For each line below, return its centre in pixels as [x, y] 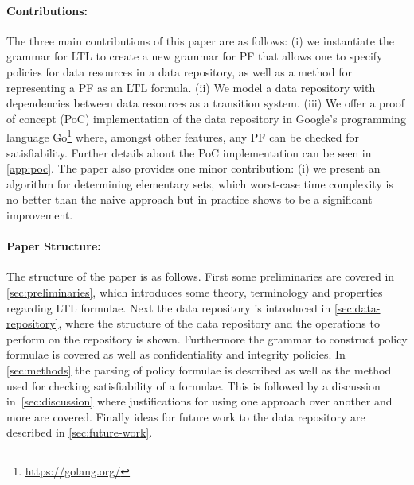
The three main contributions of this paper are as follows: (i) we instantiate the [201, 40]
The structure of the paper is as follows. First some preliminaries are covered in [201, 276]
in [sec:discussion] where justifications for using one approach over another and [199, 401]
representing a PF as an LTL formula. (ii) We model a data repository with [191, 87]
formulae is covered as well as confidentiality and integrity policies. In [176, 354]
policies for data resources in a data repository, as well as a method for [179, 71]
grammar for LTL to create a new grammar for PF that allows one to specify [195, 56]
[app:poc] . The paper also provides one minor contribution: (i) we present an [193, 168]
